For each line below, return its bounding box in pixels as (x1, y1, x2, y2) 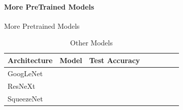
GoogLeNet (8, 68, 43, 78)
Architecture (8, 54, 53, 65)
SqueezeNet (8, 93, 43, 103)
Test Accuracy (89, 54, 140, 65)
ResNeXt (8, 80, 35, 91)
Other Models (70, 37, 113, 48)
